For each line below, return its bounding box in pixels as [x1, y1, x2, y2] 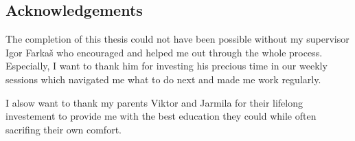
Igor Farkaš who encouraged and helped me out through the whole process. [5, 45, 323, 59]
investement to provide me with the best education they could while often [5, 109, 317, 123]
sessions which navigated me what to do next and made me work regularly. [5, 72, 321, 86]
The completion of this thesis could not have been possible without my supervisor [5, 32, 350, 46]
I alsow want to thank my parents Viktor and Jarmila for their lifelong [5, 95, 304, 109]
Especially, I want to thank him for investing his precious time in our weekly [5, 58, 328, 73]
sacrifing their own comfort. [5, 122, 122, 136]
